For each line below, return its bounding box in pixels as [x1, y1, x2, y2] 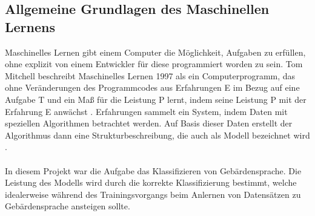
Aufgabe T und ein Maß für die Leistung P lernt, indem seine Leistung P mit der [5, 93, 307, 105]
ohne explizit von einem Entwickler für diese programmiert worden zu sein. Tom [5, 57, 303, 70]
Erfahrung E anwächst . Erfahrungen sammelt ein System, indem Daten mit [5, 105, 288, 117]
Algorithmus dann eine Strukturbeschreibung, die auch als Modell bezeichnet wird [5, 128, 310, 141]
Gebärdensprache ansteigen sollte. [5, 200, 130, 212]
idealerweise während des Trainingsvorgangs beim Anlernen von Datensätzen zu [5, 188, 301, 200]
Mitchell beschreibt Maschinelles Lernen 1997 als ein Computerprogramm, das [5, 69, 296, 82]
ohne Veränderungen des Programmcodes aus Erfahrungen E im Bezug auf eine [5, 81, 300, 94]
